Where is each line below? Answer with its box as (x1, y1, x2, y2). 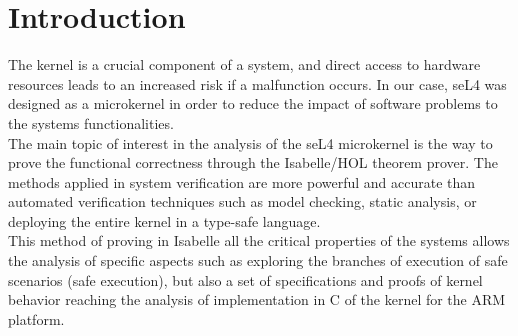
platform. (8, 308, 65, 329)
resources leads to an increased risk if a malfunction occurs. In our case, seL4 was (8, 73, 507, 94)
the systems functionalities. (8, 112, 174, 133)
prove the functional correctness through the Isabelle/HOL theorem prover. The (8, 152, 498, 173)
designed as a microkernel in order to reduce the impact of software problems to (8, 93, 498, 114)
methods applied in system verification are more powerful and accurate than (8, 171, 476, 192)
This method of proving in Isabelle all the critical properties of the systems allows (8, 230, 510, 251)
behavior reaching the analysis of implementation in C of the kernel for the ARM (8, 289, 506, 310)
